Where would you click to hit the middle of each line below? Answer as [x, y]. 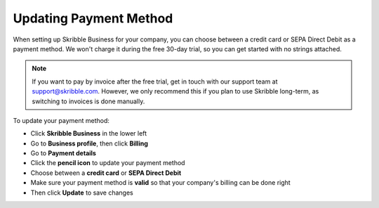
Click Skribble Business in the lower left [89, 134]
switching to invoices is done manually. [88, 101]
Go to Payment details [63, 153]
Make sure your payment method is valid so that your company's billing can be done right [160, 183]
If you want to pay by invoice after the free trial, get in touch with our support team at [155, 82]
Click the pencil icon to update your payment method [108, 163]
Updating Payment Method [93, 18]
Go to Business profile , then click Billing [89, 143]
